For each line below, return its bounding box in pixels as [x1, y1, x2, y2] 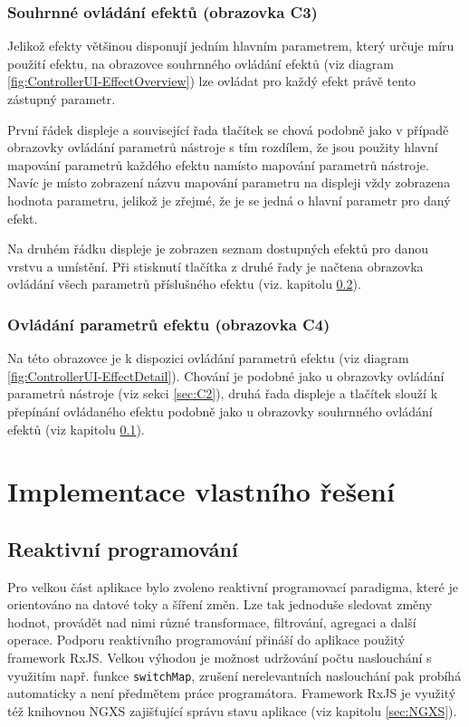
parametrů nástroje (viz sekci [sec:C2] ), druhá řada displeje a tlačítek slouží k [7, 384, 438, 403]
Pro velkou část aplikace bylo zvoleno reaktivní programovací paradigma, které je [7, 577, 458, 596]
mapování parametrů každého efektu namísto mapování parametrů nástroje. [7, 155, 429, 174]
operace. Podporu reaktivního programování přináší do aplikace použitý [7, 630, 406, 649]
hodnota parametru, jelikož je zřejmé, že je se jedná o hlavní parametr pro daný [7, 190, 451, 209]
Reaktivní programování [7, 534, 238, 562]
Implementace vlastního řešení [7, 473, 395, 510]
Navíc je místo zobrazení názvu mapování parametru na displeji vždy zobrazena [7, 173, 451, 192]
